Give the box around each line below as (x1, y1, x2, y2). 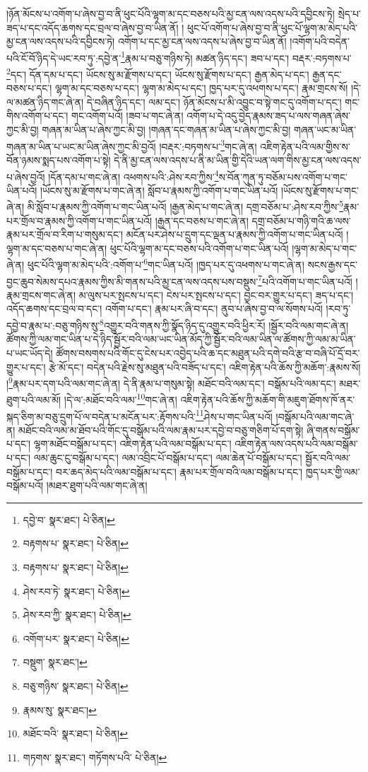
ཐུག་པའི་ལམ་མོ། (6, 392, 61, 407)
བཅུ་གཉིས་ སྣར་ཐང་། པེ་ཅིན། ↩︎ (23, 678, 129, 693)
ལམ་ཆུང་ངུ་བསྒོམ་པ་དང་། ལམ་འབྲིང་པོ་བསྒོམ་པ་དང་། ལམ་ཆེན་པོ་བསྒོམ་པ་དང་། (33, 450, 302, 465)
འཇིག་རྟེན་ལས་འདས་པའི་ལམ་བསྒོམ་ (235, 436, 358, 451)
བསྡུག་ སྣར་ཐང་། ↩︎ (23, 655, 88, 669)
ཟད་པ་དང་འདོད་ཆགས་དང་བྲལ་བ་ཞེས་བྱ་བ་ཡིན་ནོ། (6, 20, 179, 35)
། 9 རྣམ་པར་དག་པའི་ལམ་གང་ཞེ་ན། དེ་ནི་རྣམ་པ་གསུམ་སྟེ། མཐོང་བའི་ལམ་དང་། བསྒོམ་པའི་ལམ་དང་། (6, 374, 336, 390)
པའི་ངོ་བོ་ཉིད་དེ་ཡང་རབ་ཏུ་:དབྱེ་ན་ (6, 50, 121, 65)
